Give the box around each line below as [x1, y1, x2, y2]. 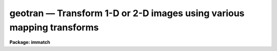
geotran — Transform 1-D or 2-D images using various [9, 8, 245, 19]
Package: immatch [9, 39, 51, 45]
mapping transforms [9, 22, 99, 33]
